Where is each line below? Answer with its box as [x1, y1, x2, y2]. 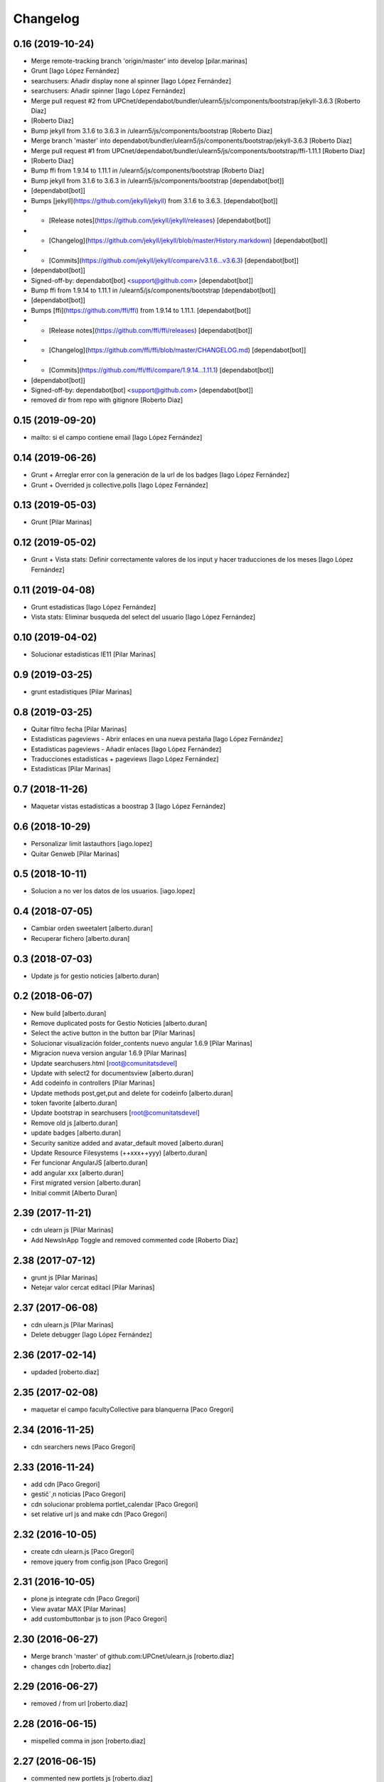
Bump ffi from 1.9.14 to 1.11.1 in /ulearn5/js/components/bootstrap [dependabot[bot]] [31, 286, 277, 295]
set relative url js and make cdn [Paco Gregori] [31, 1510, 167, 1518]
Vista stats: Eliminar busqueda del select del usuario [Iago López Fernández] [31, 613, 256, 622]
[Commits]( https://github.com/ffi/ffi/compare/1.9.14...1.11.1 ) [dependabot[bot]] [48, 366, 274, 374]
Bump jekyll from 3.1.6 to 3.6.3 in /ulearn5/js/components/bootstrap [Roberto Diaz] [31, 126, 273, 135]
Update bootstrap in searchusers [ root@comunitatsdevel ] [31, 1108, 200, 1117]
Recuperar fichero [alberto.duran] [31, 934, 130, 942]
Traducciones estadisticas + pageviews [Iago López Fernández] [31, 754, 219, 763]
